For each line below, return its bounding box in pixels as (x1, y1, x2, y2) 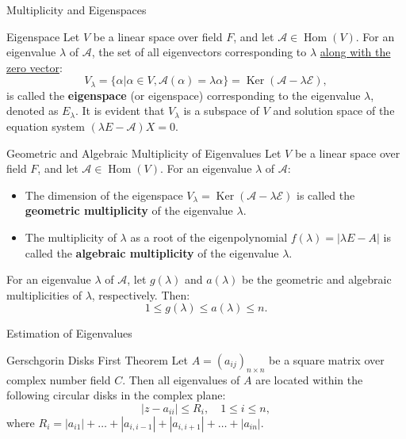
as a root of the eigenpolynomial (130, 228, 288, 245)
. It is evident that (75, 102, 165, 119)
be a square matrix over (269, 351, 385, 368)
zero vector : (6, 59, 63, 75)
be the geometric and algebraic (241, 271, 392, 288)
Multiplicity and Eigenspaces (6, 2, 147, 17)
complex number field (6, 371, 111, 387)
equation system (6, 118, 85, 135)
